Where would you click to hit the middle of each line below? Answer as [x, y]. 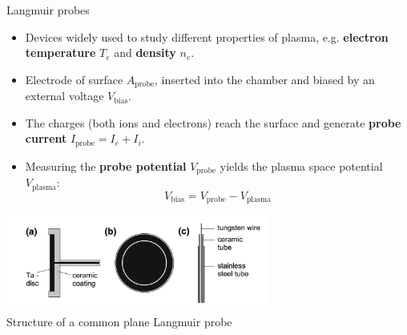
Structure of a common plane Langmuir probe [119, 322]
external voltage [64, 96]
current [46, 138]
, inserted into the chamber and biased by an [265, 79]
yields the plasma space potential [301, 165]
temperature [60, 52]
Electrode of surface [74, 79]
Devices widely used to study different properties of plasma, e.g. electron [207, 36]
